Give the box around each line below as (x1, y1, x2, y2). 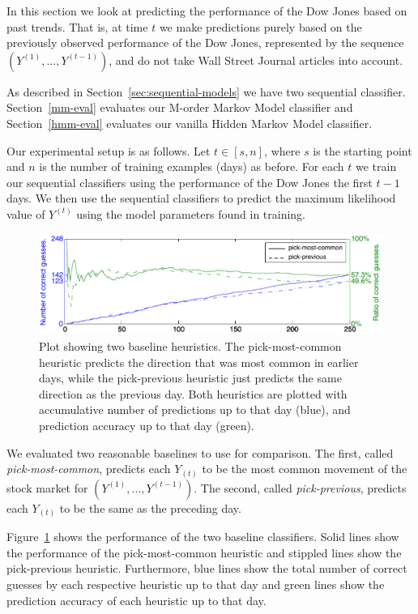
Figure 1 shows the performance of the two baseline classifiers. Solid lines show (6, 528, 399, 545)
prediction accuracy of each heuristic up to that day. (6, 591, 267, 608)
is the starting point (313, 142, 412, 159)
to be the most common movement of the (202, 460, 407, 477)
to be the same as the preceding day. (59, 499, 241, 516)
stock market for (6, 479, 88, 496)
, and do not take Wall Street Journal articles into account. (109, 51, 403, 68)
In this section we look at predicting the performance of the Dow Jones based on (6, 2, 407, 19)
